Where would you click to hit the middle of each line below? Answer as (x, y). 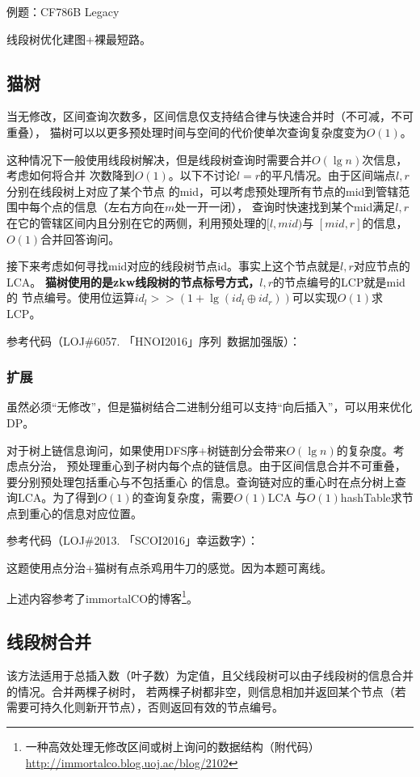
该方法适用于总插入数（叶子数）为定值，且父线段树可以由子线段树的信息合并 (210, 675)
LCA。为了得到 (58, 497)
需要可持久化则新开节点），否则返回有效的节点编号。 (145, 707)
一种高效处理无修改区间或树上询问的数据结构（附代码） (172, 746)
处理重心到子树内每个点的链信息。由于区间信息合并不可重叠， (242, 466)
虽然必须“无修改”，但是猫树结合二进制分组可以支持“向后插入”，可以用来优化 (210, 407)
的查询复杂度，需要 (183, 497)
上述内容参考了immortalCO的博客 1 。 (102, 597)
